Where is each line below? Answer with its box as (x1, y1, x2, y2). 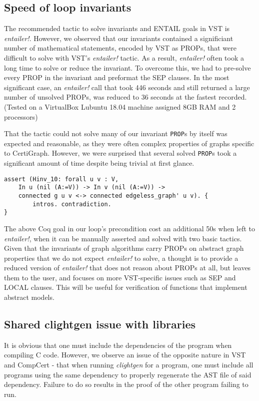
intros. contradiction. (32, 200, 111, 208)
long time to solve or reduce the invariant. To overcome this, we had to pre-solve (4, 62, 251, 73)
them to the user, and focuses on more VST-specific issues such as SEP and (4, 272, 236, 282)
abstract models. (4, 292, 54, 302)
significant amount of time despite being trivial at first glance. (4, 158, 194, 168)
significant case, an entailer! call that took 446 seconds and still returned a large (4, 82, 250, 92)
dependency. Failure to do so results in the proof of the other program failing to (4, 379, 248, 389)
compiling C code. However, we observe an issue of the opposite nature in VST (4, 349, 246, 360)
